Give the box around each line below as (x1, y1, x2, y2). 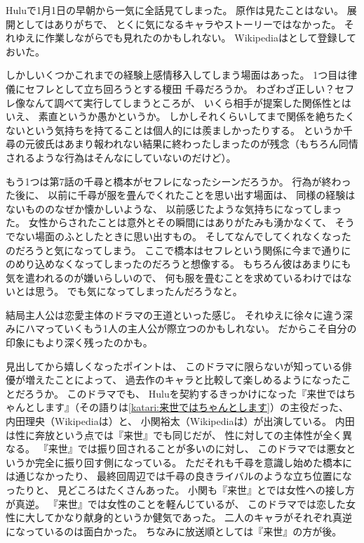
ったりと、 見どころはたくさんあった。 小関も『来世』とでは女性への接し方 (6, 483, 355, 497)
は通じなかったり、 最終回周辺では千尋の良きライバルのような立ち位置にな (6, 469, 352, 483)
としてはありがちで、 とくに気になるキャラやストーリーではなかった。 (15, 16, 342, 31)
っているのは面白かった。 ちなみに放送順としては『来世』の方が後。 (25, 523, 342, 538)
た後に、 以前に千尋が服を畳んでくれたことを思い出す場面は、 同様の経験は (6, 188, 356, 202)
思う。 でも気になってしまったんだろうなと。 (34, 284, 243, 299)
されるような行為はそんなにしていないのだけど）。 (6, 150, 236, 164)
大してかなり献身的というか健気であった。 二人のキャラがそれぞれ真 (25, 510, 343, 525)
